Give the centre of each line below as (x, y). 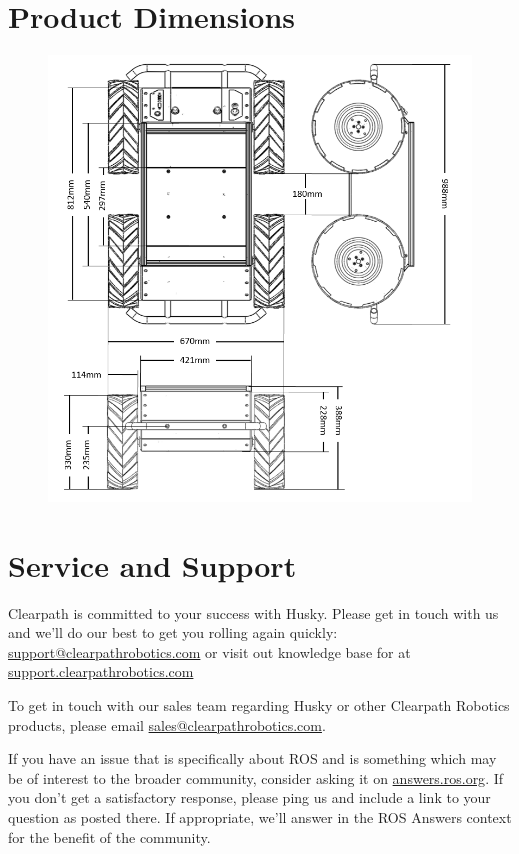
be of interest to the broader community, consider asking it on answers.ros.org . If (256, 777)
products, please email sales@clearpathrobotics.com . (167, 724)
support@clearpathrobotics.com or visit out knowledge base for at (209, 651)
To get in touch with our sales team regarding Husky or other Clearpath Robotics (259, 705)
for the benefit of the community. (109, 836)
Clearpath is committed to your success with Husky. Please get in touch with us (253, 612)
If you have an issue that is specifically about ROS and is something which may (252, 758)
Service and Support (152, 564)
